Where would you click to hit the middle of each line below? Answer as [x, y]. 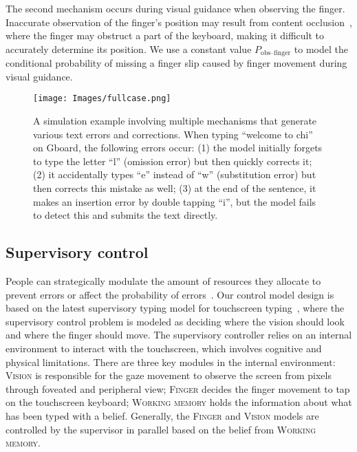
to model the [321, 49]
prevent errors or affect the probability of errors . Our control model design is [170, 294]
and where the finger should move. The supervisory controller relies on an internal [179, 335]
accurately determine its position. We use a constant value [129, 49]
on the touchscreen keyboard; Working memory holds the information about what [179, 402]
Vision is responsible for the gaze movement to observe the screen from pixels [169, 375]
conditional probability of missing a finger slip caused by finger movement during [176, 63]
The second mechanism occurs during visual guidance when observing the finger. [175, 8]
